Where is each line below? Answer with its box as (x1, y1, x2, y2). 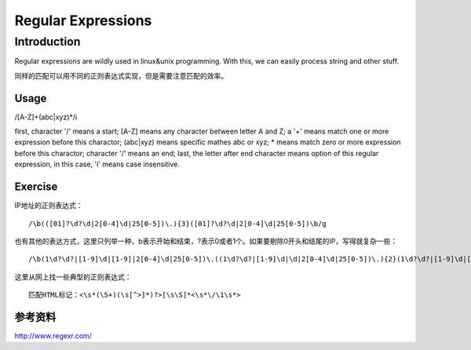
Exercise (14, 180, 58, 194)
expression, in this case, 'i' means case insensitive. (14, 159, 181, 169)
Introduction (14, 35, 81, 49)
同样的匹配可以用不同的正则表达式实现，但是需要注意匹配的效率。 (14, 71, 228, 80)
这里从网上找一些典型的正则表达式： (14, 272, 132, 282)
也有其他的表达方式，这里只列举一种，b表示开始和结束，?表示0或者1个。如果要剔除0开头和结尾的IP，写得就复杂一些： (14, 236, 398, 246)
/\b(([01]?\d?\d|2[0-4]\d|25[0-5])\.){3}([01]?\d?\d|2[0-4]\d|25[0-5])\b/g (28, 219, 327, 228)
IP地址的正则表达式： (14, 201, 83, 210)
